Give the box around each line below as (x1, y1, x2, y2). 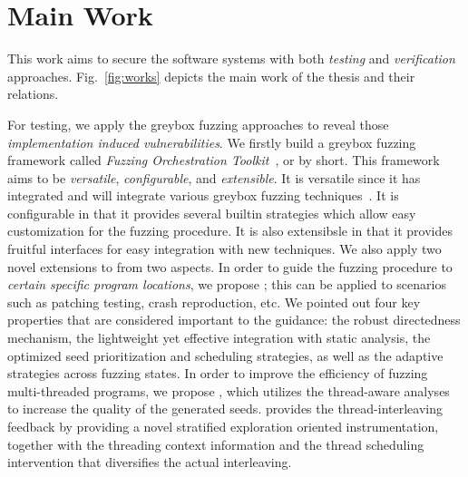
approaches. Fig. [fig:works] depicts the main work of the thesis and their (7, 66, 415, 85)
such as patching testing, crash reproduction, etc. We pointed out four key (7, 292, 421, 311)
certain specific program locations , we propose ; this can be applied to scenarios (7, 275, 446, 294)
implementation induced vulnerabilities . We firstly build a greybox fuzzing (7, 132, 416, 151)
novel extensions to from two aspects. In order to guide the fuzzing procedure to (7, 257, 453, 276)
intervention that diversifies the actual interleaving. (7, 453, 292, 472)
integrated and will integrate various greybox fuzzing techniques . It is (7, 186, 399, 205)
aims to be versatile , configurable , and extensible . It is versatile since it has (7, 168, 421, 187)
